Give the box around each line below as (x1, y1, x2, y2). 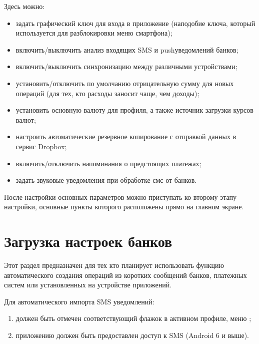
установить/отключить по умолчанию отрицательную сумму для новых (15, 78, 234, 88)
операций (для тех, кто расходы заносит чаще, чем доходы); (15, 88, 199, 98)
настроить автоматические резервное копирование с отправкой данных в (15, 131, 236, 142)
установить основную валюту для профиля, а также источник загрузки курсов (15, 105, 253, 115)
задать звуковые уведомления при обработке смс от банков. (15, 175, 197, 185)
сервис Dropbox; (15, 141, 67, 151)
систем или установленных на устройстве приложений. (4, 279, 172, 290)
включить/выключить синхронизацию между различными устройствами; (15, 61, 237, 72)
